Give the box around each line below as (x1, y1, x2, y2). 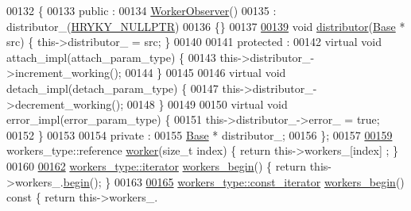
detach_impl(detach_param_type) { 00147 (6, 79, 219, 96)
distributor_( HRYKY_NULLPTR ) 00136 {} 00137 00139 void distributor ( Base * (6, 17, 405, 34)
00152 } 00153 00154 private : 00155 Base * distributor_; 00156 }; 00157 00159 (6, 126, 393, 143)
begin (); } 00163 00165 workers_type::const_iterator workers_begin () (63, 173, 405, 190)
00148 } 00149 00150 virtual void (126, 95, 288, 112)
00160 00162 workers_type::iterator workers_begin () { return (6, 157, 306, 174)
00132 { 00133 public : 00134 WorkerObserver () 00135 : (6, 2, 277, 18)
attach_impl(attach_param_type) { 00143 (6, 48, 216, 65)
